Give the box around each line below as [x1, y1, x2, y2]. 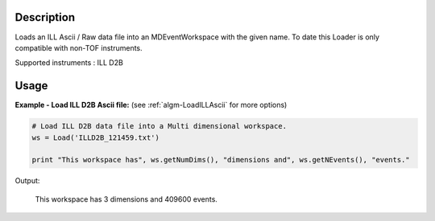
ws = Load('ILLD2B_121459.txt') [31, 133, 160, 142]
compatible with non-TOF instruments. [14, 43, 143, 52]
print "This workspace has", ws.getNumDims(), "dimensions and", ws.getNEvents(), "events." [31, 155, 410, 165]
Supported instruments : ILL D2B [14, 58, 124, 68]
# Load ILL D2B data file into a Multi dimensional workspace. [31, 121, 288, 131]
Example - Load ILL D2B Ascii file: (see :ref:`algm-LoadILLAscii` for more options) [14, 100, 288, 110]
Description [14, 10, 76, 24]
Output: [14, 176, 40, 186]
